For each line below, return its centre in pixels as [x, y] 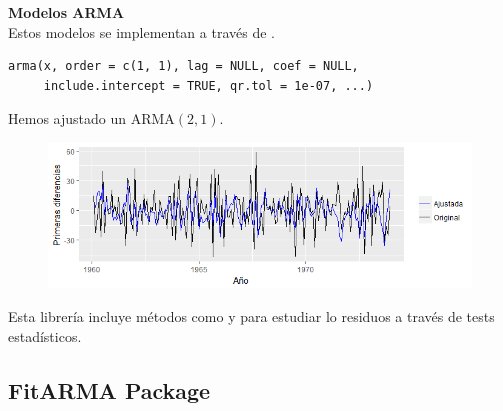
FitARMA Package [109, 389]
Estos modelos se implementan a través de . [141, 31]
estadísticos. [45, 335]
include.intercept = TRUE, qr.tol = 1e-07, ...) [208, 85]
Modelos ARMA [66, 12]
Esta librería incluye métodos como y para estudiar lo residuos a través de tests [251, 315]
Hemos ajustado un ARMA [91, 118]
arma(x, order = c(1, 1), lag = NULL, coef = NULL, [183, 66]
